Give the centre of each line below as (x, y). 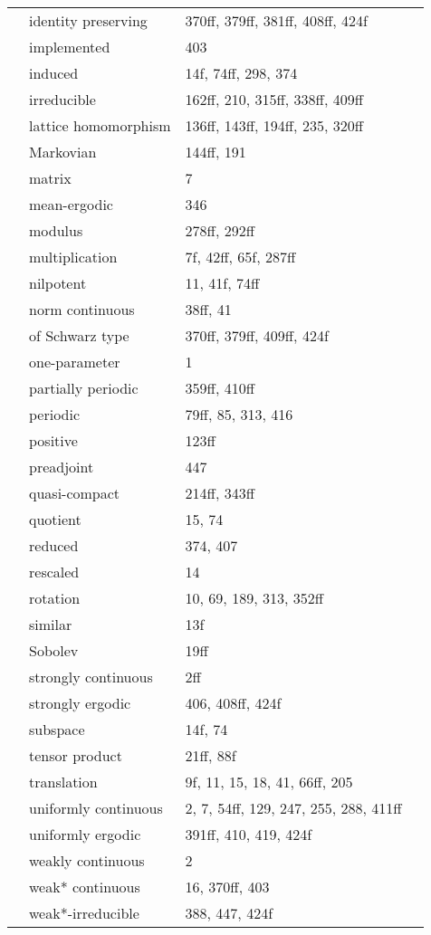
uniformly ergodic (85, 834)
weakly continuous (87, 860)
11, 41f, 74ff (222, 283)
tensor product (76, 755)
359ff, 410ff (220, 388)
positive (53, 440)
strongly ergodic (80, 703)
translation (63, 782)
